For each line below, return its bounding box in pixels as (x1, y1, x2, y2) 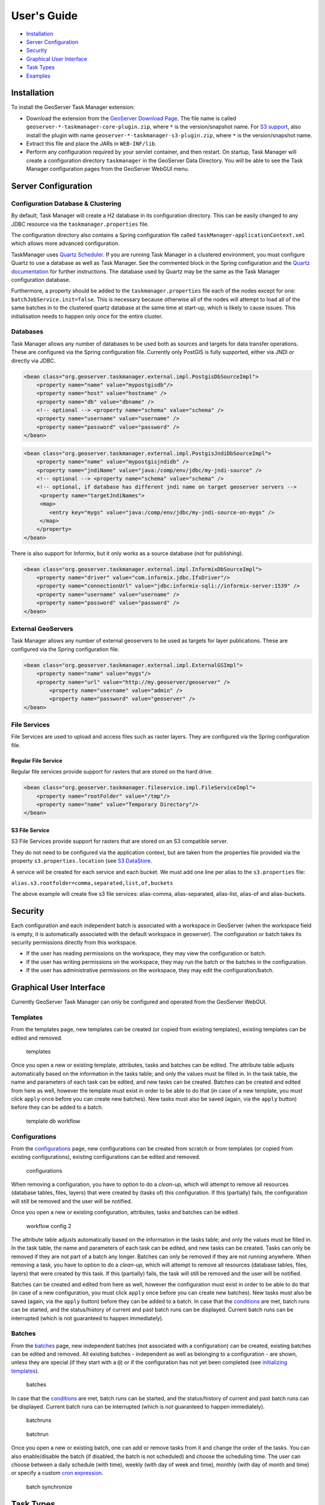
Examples (26, 72, 51, 79)
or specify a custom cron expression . (11, 1469, 104, 1477)
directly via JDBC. (11, 357, 56, 364)
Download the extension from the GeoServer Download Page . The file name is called (26, 114, 237, 122)
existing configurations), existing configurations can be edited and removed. (11, 1153, 201, 1161)
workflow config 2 (26, 1222, 72, 1229)
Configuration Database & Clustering (11, 199, 122, 208)
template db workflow (26, 1117, 81, 1125)
